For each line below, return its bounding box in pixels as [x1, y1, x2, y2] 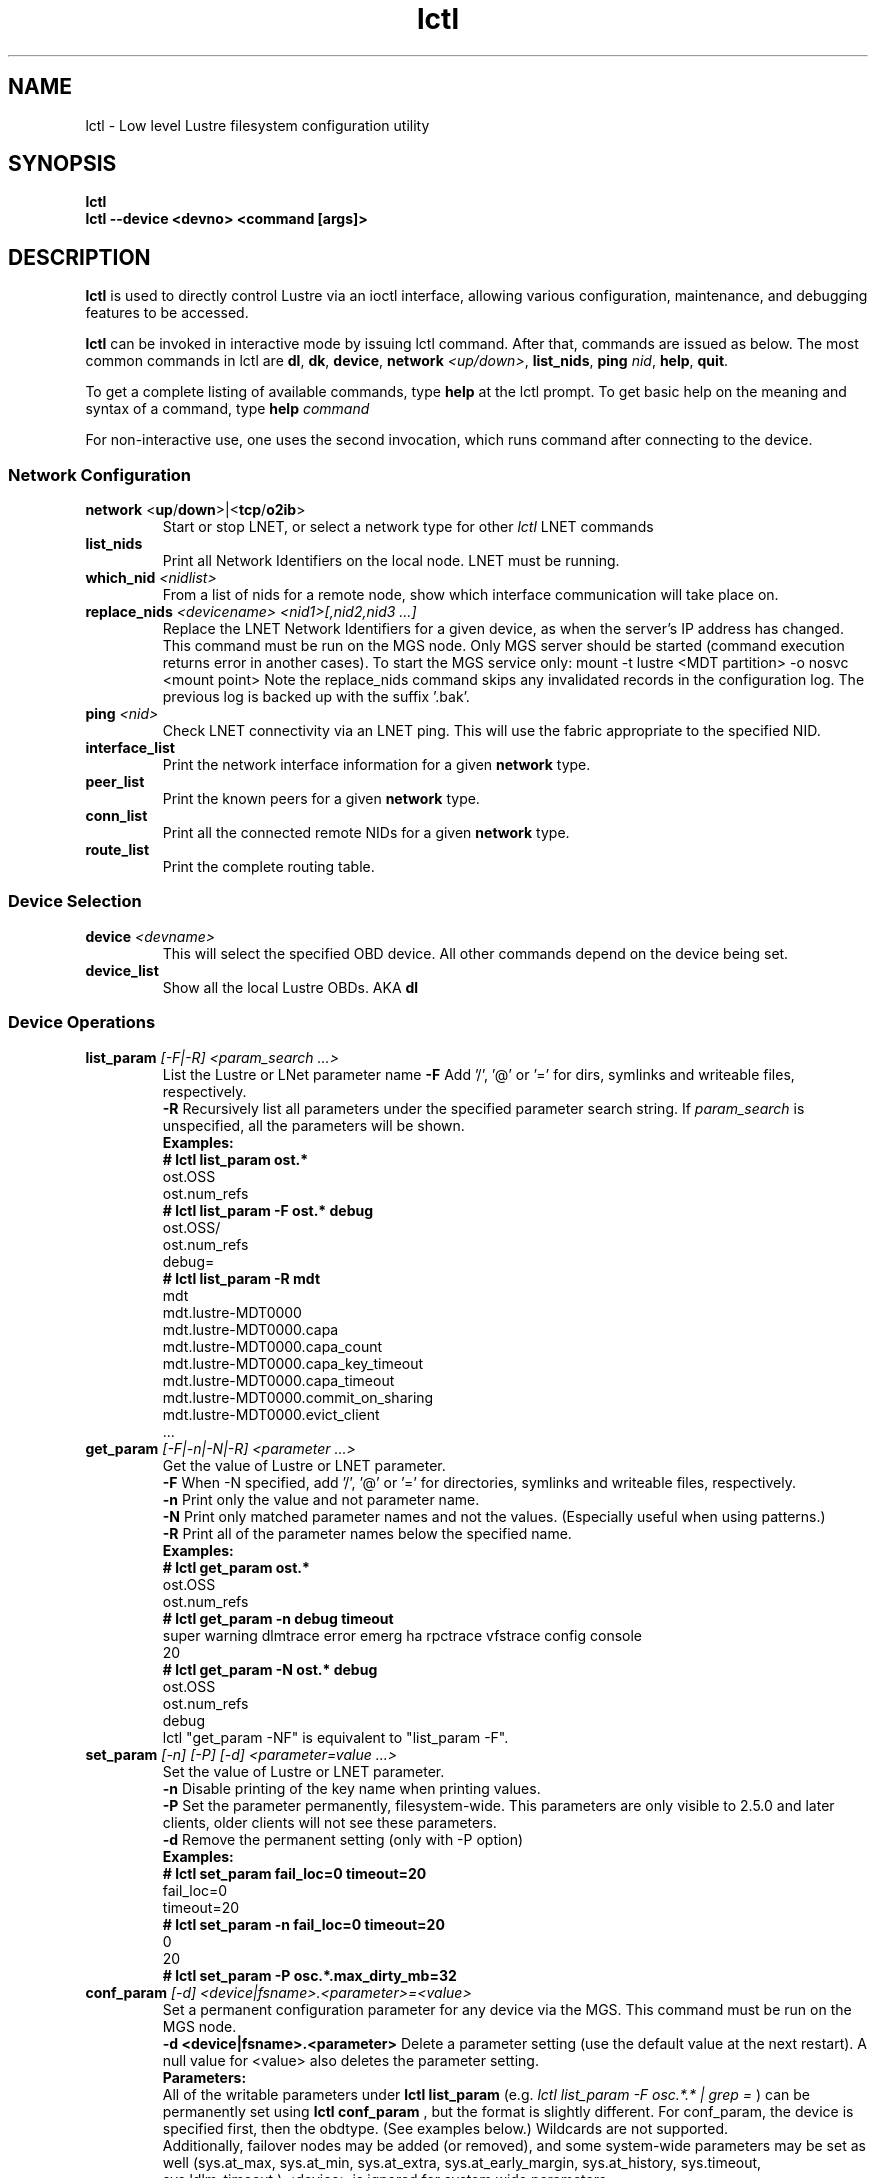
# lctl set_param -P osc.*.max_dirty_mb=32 [162, 1966, 457, 1984]
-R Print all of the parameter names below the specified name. [162, 1524, 572, 1542]
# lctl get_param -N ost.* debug [162, 1660, 378, 1678]
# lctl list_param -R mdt [162, 1269, 321, 1287]
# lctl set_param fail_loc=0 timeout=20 [162, 1864, 427, 1882]
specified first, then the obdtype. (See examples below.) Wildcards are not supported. [162, 2119, 729, 2137]
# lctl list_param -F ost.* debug [162, 1201, 374, 1219]
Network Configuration [8, 464, 192, 485]
